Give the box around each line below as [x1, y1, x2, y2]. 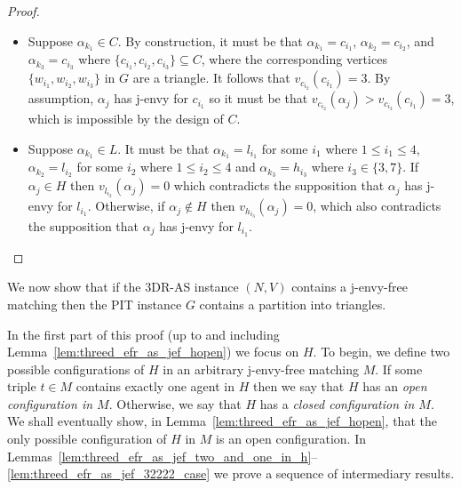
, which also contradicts [313, 196, 441, 215]
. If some [375, 359, 423, 378]
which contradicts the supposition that [173, 176, 385, 195]
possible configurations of [7, 359, 145, 378]
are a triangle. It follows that [132, 68, 290, 87]
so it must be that [209, 89, 308, 108]
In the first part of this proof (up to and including [7, 325, 280, 343]
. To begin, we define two [313, 342, 450, 361]
